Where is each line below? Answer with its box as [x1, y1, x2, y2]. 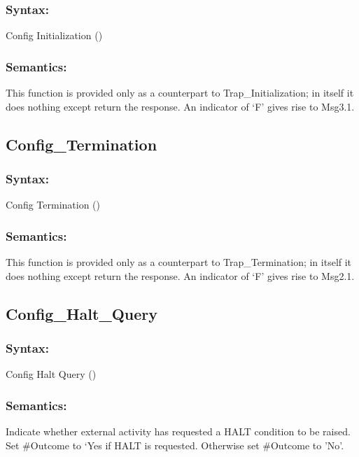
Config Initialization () [6, 28, 103, 43]
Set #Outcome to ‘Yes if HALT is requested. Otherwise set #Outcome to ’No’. [6, 437, 344, 452]
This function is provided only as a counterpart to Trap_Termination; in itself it [6, 255, 352, 269]
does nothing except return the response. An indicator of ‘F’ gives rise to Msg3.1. [6, 99, 355, 113]
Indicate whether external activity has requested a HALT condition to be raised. [6, 424, 351, 439]
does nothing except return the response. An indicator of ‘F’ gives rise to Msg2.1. [6, 268, 355, 283]
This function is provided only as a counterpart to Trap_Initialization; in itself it [6, 85, 354, 100]
